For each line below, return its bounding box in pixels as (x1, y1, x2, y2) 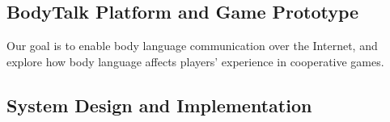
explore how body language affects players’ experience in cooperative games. (6, 53, 384, 69)
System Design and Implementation (6, 92, 312, 117)
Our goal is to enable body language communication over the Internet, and (6, 37, 378, 54)
